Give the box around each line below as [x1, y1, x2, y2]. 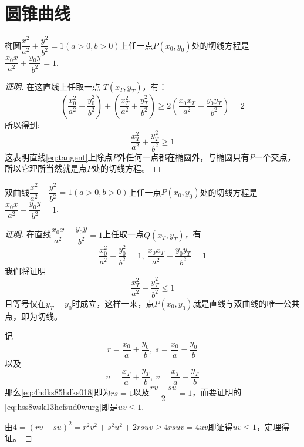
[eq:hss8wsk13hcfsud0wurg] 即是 [5, 401, 118, 413]
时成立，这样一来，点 [72, 297, 154, 309]
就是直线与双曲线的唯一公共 [192, 297, 300, 309]
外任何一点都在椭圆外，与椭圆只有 [117, 150, 249, 163]
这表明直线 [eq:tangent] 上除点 [5, 150, 113, 163]
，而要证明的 [192, 386, 242, 398]
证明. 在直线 [5, 228, 51, 240]
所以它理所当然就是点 [5, 162, 87, 174]
